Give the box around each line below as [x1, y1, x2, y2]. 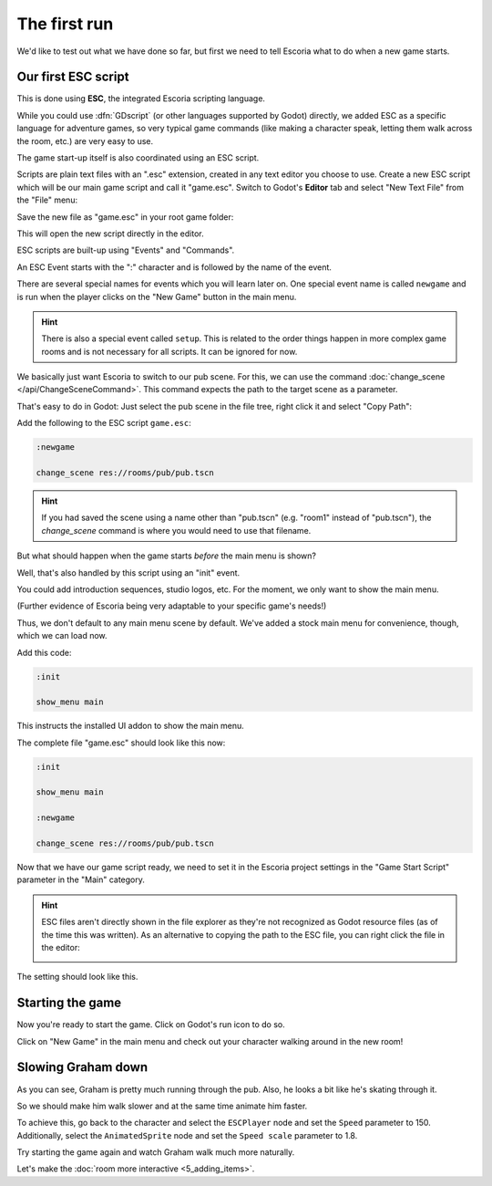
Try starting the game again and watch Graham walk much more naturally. [16, 1147, 295, 1158]
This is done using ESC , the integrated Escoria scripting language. [16, 93, 266, 104]
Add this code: [16, 647, 72, 658]
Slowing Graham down [16, 1059, 149, 1076]
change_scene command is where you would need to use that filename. [41, 525, 312, 536]
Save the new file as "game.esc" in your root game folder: [16, 211, 234, 223]
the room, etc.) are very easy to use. [16, 135, 154, 146]
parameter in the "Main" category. [16, 874, 146, 885]
